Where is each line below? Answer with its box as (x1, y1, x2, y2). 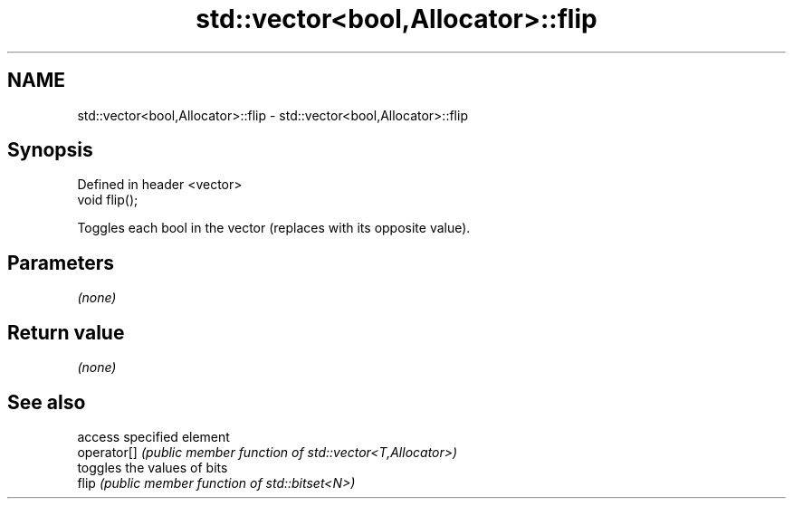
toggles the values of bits (77, 459, 228, 475)
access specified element (77, 428, 230, 444)
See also (7, 390, 86, 414)
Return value (7, 320, 125, 344)
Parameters (7, 251, 114, 274)
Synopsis (7, 138, 93, 162)
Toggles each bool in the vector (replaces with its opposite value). (77, 220, 471, 236)
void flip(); (77, 192, 139, 208)
